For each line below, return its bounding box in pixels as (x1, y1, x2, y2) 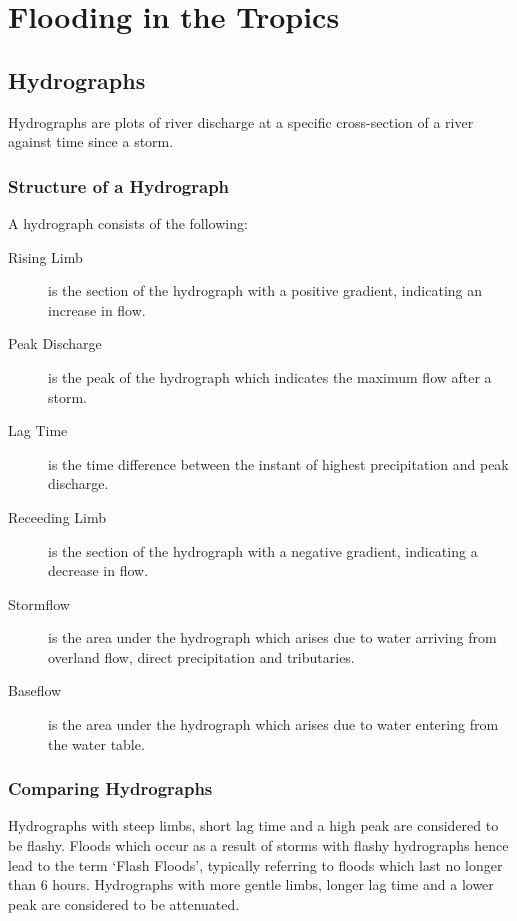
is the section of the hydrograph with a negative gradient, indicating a (48, 540, 478, 561)
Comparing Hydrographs (8, 776, 213, 801)
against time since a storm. (8, 131, 174, 152)
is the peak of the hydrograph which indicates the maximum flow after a (48, 366, 492, 387)
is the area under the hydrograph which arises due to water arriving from (48, 627, 497, 648)
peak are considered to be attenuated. (8, 893, 240, 914)
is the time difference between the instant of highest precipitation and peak (48, 453, 509, 474)
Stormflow (8, 593, 70, 614)
